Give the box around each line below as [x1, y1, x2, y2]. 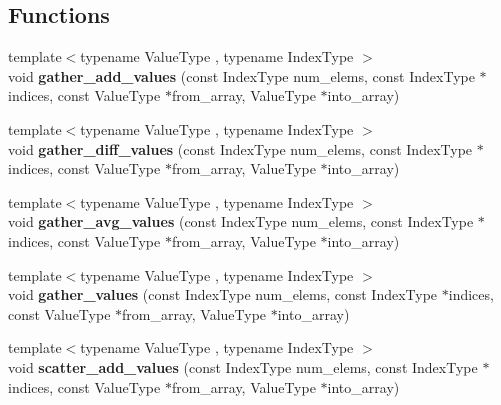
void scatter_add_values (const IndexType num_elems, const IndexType [8, 356, 478, 377]
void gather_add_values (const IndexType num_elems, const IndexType [8, 65, 475, 86]
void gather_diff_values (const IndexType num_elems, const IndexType [8, 138, 473, 159]
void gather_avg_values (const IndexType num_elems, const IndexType [8, 211, 474, 232]
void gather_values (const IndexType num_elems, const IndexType [8, 284, 438, 305]
